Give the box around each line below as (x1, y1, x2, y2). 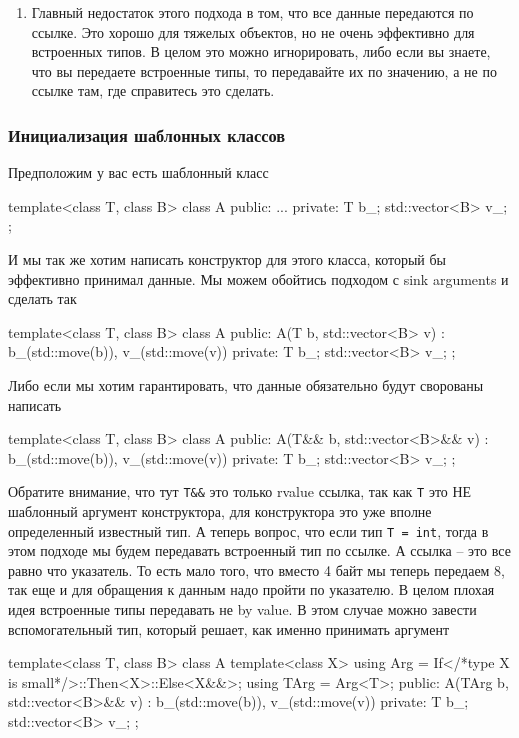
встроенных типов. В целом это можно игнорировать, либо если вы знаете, (31, 41, 491, 62)
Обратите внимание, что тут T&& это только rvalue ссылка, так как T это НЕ (8, 481, 472, 502)
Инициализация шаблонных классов (8, 122, 286, 147)
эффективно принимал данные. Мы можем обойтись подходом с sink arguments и (8, 268, 509, 289)
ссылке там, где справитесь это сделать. (31, 80, 275, 101)
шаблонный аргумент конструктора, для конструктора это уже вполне (8, 500, 432, 521)
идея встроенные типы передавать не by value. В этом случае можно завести (8, 599, 477, 619)
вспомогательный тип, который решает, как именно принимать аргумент (8, 618, 450, 639)
